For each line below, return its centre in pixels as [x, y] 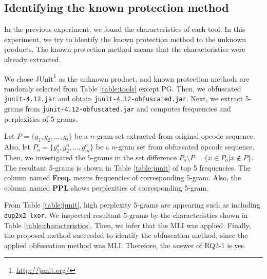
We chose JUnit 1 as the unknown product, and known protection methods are [127, 78]
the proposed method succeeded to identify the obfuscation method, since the [126, 235]
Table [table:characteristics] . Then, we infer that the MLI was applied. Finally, [128, 225]
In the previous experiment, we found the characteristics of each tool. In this [125, 29]
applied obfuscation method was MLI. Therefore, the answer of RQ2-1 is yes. [125, 245]
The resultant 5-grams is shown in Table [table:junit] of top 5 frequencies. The [128, 167]
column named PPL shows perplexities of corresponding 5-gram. [107, 187]
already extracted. [33, 59]
